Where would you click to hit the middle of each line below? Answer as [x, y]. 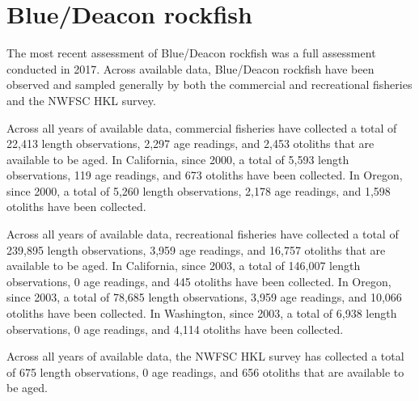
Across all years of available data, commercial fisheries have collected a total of [202, 127]
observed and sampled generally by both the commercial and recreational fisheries [209, 84]
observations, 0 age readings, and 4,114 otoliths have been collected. [175, 329]
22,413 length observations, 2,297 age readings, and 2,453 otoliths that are [190, 144]
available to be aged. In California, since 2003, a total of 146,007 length [184, 266]
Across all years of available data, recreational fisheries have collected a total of [203, 234]
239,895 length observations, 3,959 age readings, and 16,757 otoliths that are [196, 249]
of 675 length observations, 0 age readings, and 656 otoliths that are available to [205, 371]
